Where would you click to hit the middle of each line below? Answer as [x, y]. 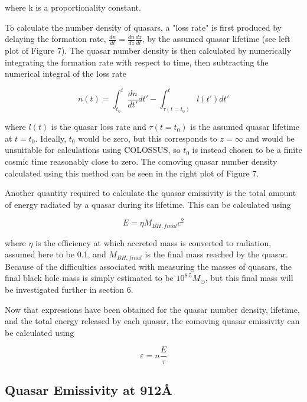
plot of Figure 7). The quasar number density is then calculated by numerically [148, 50]
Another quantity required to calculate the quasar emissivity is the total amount [151, 193]
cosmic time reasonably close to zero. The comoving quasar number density [141, 161]
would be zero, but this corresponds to [148, 138]
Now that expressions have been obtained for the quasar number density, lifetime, [152, 309]
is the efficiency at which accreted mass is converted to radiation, [153, 242]
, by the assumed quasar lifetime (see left [216, 39]
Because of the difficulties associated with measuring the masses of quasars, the [148, 266]
